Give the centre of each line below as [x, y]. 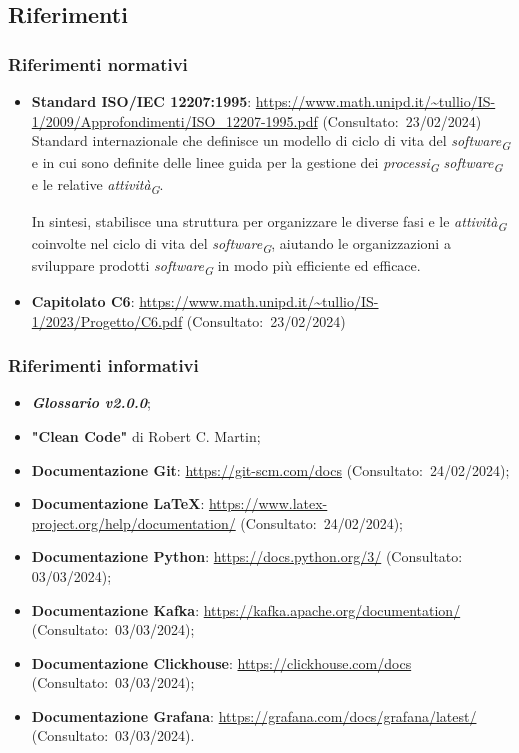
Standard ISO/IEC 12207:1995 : [141, 101]
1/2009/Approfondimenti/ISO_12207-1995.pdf [174, 120]
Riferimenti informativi [103, 365]
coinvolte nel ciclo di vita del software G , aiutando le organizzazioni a [241, 244]
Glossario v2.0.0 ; [91, 402]
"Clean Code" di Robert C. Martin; [146, 435]
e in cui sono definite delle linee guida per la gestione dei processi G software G [267, 164]
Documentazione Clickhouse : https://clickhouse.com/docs [221, 662]
